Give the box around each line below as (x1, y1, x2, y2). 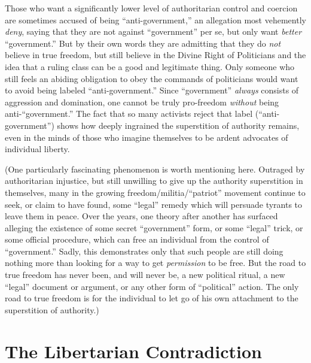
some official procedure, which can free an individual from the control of (5, 233, 269, 246)
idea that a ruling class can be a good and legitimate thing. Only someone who (5, 60, 295, 72)
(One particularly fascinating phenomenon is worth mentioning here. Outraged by (5, 162, 305, 175)
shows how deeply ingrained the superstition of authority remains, (57, 119, 300, 131)
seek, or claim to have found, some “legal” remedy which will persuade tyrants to (5, 198, 303, 210)
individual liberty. (5, 143, 70, 155)
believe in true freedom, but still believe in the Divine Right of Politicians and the (5, 49, 306, 61)
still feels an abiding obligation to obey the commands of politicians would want (5, 72, 298, 84)
